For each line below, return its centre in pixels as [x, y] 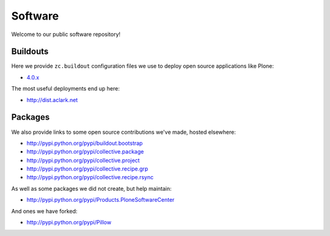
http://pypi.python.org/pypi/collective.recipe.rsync [90, 177]
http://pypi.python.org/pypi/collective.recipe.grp [87, 169]
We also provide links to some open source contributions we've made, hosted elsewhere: [124, 132]
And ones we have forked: [44, 211]
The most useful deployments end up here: [66, 89]
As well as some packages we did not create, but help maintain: [92, 188]
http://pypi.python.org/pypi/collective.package [85, 152]
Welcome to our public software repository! [66, 34]
